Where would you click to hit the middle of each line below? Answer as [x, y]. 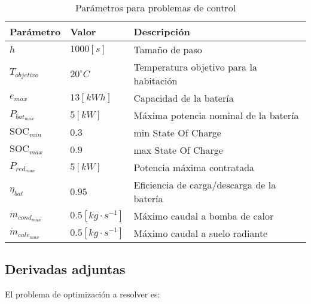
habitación [155, 80]
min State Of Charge [177, 133]
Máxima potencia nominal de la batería [216, 115]
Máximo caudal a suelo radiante [201, 233]
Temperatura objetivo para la [195, 67]
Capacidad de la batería [184, 98]
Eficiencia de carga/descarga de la [205, 185]
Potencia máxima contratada [194, 167]
